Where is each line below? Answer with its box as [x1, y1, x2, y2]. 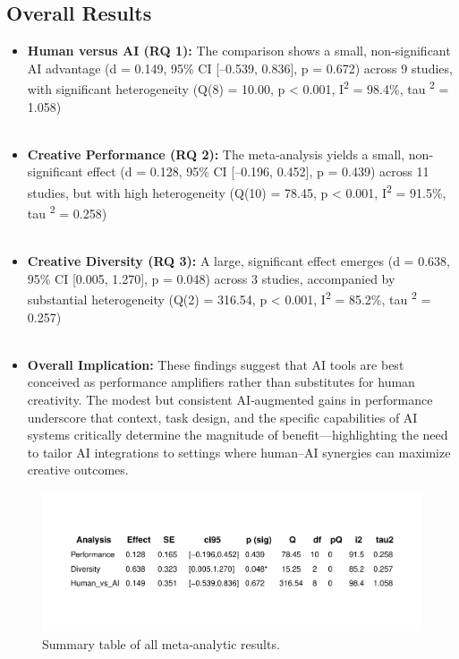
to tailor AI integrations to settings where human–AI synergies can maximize [27, 442, 451, 461]
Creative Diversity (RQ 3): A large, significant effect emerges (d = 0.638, [27, 252, 450, 270]
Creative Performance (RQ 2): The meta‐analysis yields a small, [27, 144, 405, 163]
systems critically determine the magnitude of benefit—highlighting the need [27, 425, 448, 444]
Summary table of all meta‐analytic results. [42, 634, 280, 653]
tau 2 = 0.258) [27, 201, 107, 222]
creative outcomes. [27, 460, 129, 479]
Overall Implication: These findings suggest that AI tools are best [27, 355, 404, 373]
